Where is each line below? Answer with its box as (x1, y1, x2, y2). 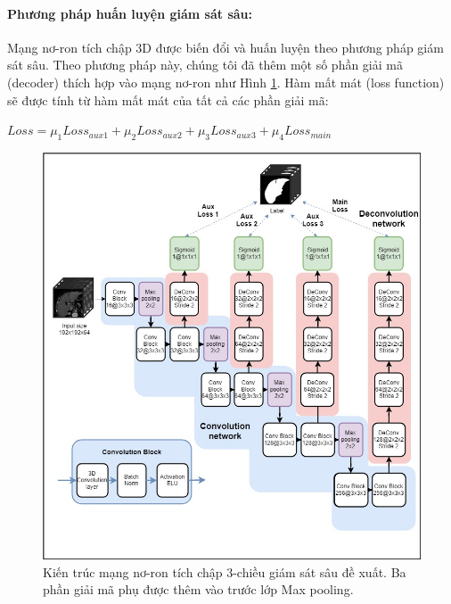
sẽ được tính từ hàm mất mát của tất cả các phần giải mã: (7, 90, 329, 109)
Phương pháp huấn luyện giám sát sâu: (7, 4, 253, 22)
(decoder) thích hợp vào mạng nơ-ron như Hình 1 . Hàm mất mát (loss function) (7, 72, 445, 91)
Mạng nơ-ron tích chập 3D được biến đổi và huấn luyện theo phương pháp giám (7, 37, 444, 56)
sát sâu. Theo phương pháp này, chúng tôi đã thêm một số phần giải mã (7, 55, 403, 74)
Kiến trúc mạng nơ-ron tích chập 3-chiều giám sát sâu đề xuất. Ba (43, 562, 406, 581)
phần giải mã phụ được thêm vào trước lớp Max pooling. (43, 580, 354, 599)
